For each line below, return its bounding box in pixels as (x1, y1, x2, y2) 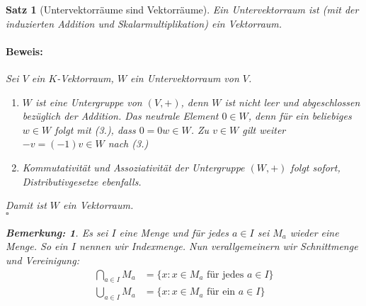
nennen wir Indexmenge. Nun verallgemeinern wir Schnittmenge (79, 239, 358, 254)
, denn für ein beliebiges (248, 108, 352, 123)
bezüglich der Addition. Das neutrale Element (22, 108, 219, 123)
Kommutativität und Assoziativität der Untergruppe (22, 159, 245, 174)
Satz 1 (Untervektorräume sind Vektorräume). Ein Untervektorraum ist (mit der (6, 2, 359, 16)
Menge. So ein (6, 239, 68, 254)
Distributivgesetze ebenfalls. (22, 174, 142, 188)
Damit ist (6, 198, 47, 212)
